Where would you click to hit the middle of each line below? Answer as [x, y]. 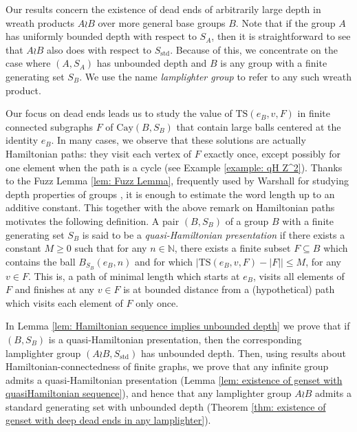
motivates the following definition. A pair [93, 220]
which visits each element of [64, 302]
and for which [164, 261]
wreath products [40, 22]
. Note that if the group [285, 22]
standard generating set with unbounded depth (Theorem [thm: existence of [166, 406]
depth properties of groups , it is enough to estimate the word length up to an [170, 194]
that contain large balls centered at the [259, 126]
